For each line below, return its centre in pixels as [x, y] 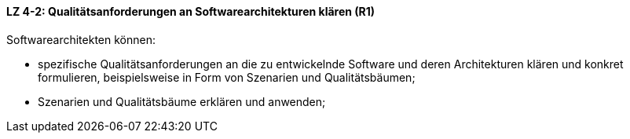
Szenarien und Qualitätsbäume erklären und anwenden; [182, 101]
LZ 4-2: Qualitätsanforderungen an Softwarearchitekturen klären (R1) [191, 11]
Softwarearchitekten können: [81, 39]
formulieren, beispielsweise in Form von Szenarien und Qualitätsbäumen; [227, 77]
